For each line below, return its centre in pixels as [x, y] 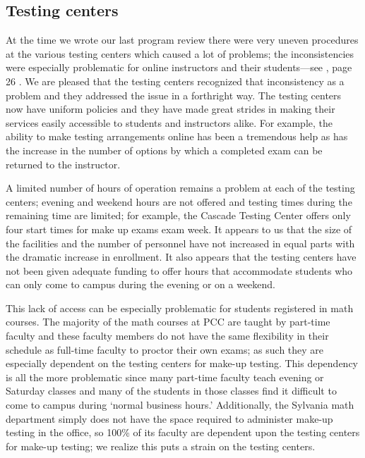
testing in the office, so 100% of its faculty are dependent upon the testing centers [183, 432]
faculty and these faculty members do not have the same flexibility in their [167, 336]
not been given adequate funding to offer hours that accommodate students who [179, 270]
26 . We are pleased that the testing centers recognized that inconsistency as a [175, 81]
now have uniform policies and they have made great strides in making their [170, 109]
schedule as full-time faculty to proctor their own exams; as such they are [165, 349]
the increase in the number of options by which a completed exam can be [164, 150]
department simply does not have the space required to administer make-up [169, 418]
